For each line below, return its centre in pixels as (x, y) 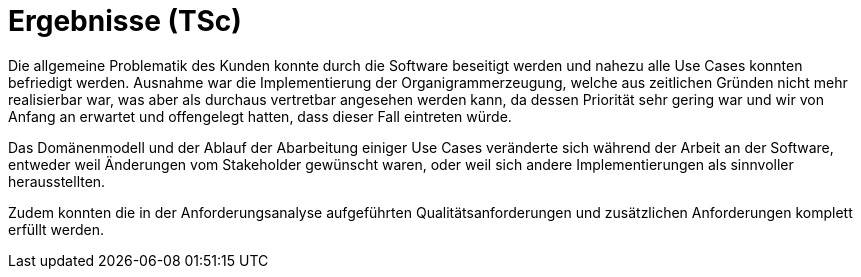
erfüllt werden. (56, 229)
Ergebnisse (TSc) (125, 21)
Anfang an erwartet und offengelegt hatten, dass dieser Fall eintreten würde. (260, 116)
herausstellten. (57, 181)
